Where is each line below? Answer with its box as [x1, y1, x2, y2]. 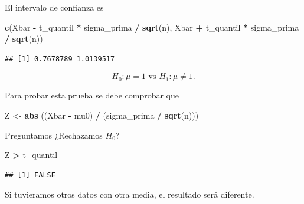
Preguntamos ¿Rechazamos [5, 129, 103, 141]
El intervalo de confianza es [5, 1, 104, 13]
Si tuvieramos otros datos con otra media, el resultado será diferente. [5, 188, 254, 200]
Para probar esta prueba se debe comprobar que [5, 89, 179, 101]
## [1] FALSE [5, 170, 55, 179]
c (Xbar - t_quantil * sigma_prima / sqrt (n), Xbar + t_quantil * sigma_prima [5, 21, 299, 33]
